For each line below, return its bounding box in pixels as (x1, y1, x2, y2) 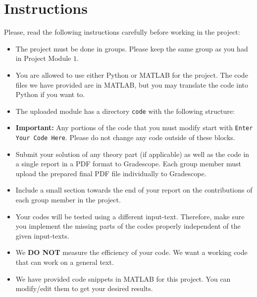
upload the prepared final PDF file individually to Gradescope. (15, 168, 206, 178)
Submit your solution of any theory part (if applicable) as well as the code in (15, 148, 250, 159)
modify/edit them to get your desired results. (15, 283, 153, 294)
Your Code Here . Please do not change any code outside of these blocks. (15, 132, 235, 142)
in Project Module (15, 53, 71, 63)
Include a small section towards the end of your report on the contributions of (15, 185, 253, 195)
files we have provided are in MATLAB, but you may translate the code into (15, 79, 249, 90)
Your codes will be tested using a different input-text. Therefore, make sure (15, 211, 245, 221)
